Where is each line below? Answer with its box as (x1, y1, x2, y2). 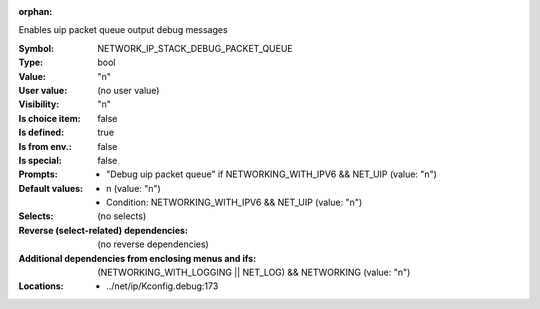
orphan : (18, 6, 53, 17)
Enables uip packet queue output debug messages (18, 24, 229, 36)
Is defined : (18, 126, 65, 139)
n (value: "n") (106, 182, 162, 194)
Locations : (18, 280, 64, 292)
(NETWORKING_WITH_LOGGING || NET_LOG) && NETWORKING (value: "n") (97, 266, 411, 279)
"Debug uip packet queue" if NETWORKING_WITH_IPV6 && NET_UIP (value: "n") (106, 168, 437, 180)
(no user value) (97, 84, 160, 96)
